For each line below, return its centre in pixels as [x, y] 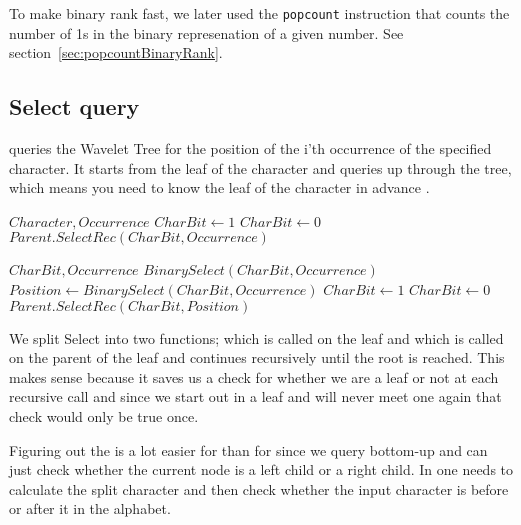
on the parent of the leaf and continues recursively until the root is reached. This [257, 357]
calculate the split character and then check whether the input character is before [259, 488]
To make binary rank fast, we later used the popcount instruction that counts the [259, 13]
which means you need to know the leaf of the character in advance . [219, 187]
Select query [74, 106]
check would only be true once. [104, 415]
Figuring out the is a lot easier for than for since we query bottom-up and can [248, 449]
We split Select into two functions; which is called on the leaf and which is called [256, 337]
